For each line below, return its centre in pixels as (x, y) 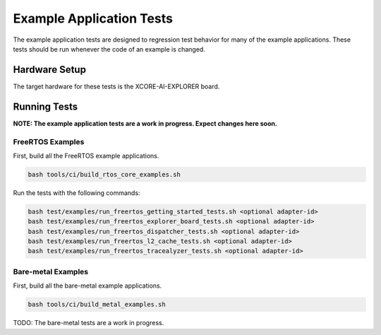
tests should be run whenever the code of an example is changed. (109, 49)
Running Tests (45, 106)
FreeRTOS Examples (49, 141)
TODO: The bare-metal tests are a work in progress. (89, 323)
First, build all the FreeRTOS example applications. (86, 155)
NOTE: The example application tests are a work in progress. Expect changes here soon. (145, 123)
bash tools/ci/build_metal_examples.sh (97, 305)
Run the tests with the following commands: (77, 193)
